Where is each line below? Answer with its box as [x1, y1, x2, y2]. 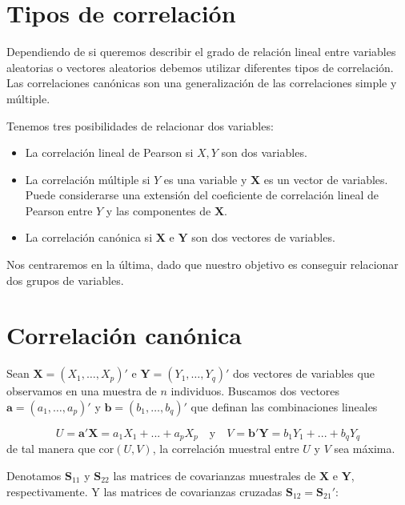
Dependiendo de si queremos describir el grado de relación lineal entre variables [6, 43, 396, 60]
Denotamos [6, 467, 62, 484]
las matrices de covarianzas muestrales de [113, 467, 316, 484]
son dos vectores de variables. [191, 229, 335, 246]
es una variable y [163, 170, 247, 187]
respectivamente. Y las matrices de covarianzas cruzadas [6, 483, 283, 499]
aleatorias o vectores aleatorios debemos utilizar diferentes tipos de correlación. [6, 58, 394, 75]
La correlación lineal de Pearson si [25, 144, 194, 161]
